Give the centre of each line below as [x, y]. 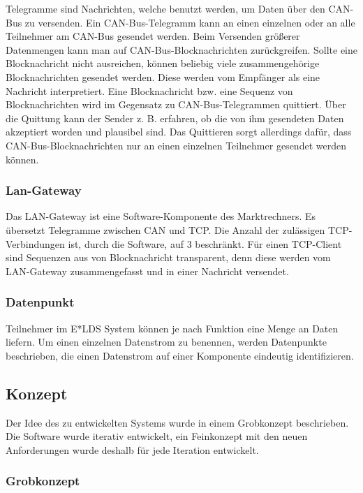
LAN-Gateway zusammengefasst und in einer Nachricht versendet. [147, 271]
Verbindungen [35, 243]
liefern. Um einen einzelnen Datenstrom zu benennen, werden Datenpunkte [166, 342]
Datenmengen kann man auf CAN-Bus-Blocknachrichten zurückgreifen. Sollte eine [181, 49]
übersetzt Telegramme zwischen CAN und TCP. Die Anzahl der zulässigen [165, 229]
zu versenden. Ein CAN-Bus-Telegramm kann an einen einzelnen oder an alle [190, 22]
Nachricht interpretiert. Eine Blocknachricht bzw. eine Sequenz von [149, 90]
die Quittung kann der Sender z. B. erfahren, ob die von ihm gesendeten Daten [175, 118]
